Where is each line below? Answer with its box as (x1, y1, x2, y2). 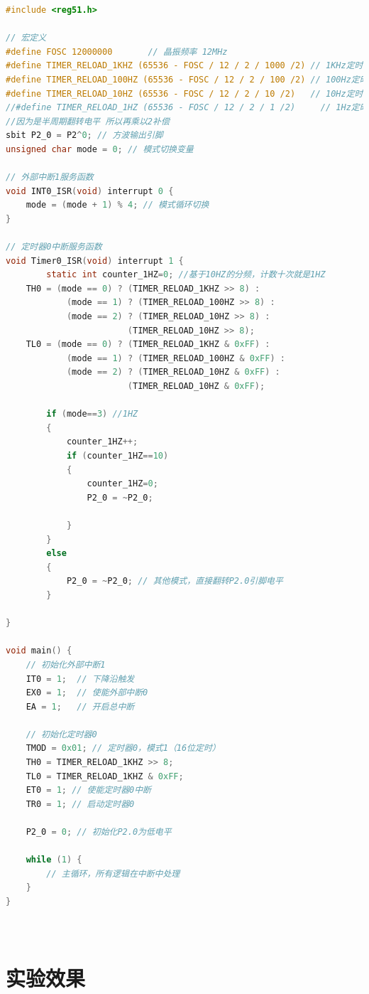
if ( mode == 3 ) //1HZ (46, 409, 138, 419)
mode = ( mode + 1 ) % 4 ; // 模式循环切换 (26, 200, 209, 210)
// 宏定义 (6, 33, 47, 43)
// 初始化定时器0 (26, 729, 97, 739)
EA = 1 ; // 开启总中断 (26, 701, 135, 712)
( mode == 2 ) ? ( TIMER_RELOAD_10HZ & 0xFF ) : (66, 367, 280, 378)
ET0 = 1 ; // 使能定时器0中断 (26, 785, 152, 796)
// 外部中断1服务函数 (6, 172, 94, 183)
